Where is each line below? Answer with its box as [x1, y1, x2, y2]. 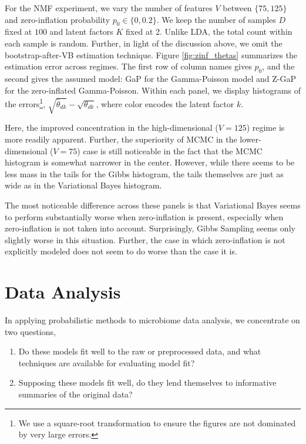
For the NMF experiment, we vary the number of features [5, 2, 213, 14]
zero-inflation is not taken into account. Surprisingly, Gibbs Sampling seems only [5, 222, 295, 234]
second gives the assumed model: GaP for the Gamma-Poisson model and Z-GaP [5, 72, 297, 84]
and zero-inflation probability [5, 13, 110, 25]
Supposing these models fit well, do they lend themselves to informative [18, 376, 277, 389]
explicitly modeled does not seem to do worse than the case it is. [5, 245, 237, 257]
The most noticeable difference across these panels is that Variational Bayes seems [5, 198, 301, 211]
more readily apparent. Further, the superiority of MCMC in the [5, 132, 237, 145]
